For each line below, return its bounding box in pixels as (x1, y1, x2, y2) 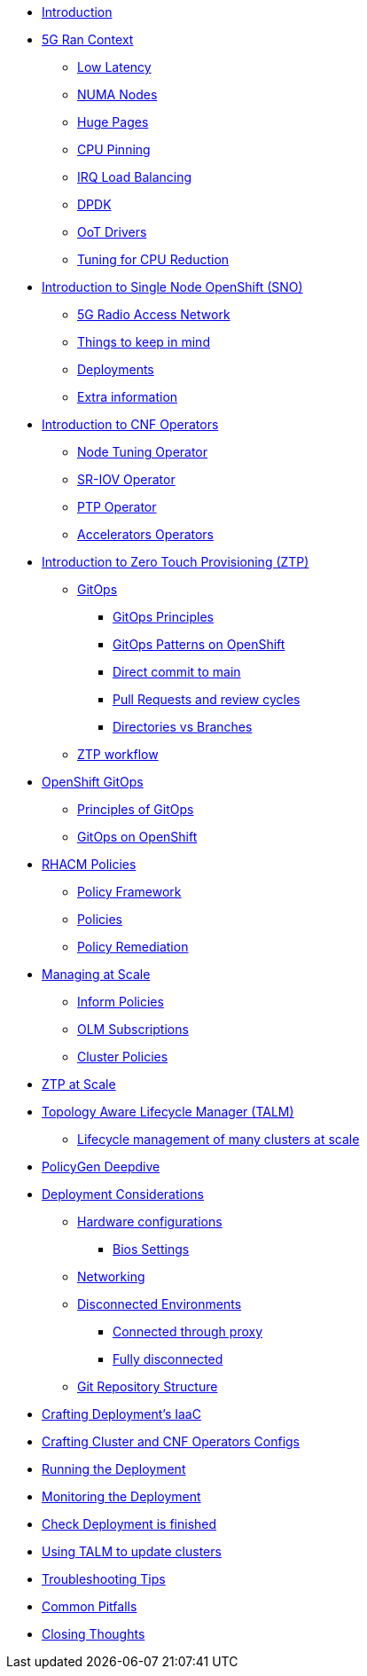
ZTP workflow (77, 747, 159, 762)
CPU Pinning (77, 142, 151, 157)
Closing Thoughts (42, 1626, 145, 1641)
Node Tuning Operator (77, 444, 208, 459)
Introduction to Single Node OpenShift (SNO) (42, 279, 303, 294)
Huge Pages (77, 114, 149, 129)
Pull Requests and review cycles (113, 692, 301, 707)
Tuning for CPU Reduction (77, 252, 230, 267)
